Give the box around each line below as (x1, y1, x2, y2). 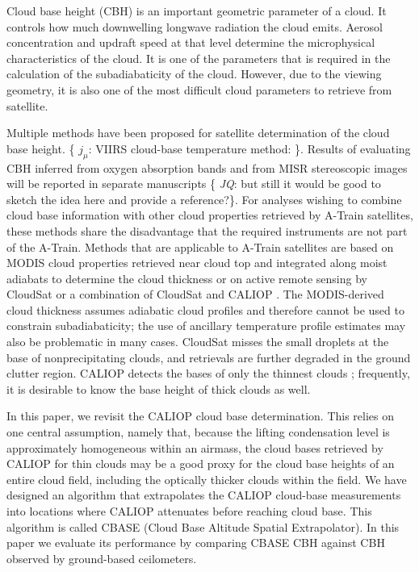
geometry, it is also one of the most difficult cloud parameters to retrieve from (6, 81, 392, 98)
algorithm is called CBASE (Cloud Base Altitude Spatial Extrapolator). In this (6, 518, 400, 535)
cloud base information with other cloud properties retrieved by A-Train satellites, (6, 207, 413, 223)
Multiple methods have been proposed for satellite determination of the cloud (6, 124, 390, 141)
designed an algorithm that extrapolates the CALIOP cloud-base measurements (6, 486, 401, 503)
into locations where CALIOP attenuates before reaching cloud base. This (6, 503, 372, 520)
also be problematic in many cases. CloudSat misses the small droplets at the (6, 333, 389, 350)
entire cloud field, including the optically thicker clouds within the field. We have (6, 470, 407, 487)
